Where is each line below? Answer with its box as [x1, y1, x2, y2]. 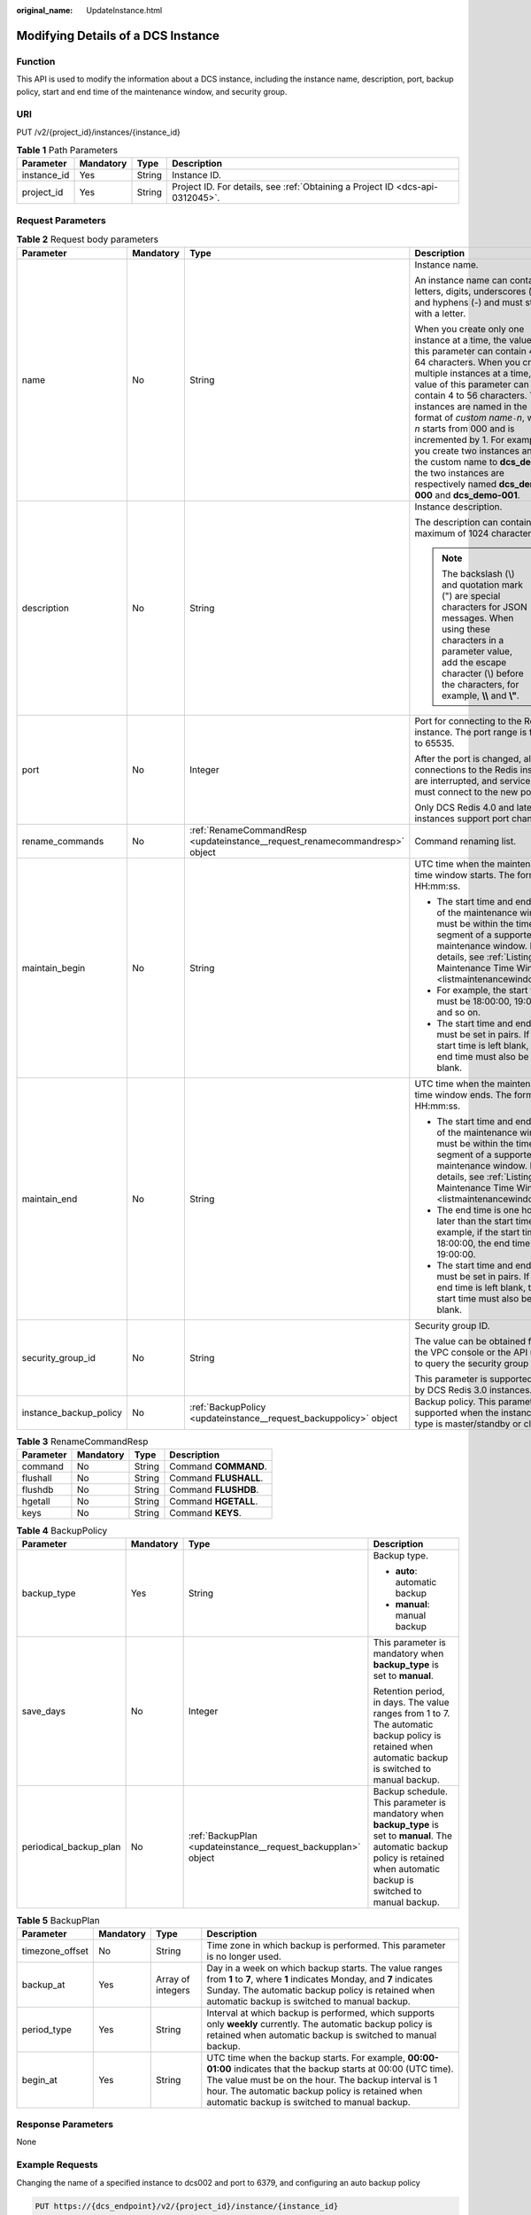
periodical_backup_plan [21, 1841, 121, 1854]
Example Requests [16, 2158, 98, 2171]
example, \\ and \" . [441, 689, 519, 702]
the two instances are [414, 466, 504, 478]
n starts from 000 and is [414, 422, 515, 434]
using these [441, 623, 490, 635]
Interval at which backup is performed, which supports [206, 2007, 435, 2019]
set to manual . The [373, 1830, 453, 1842]
